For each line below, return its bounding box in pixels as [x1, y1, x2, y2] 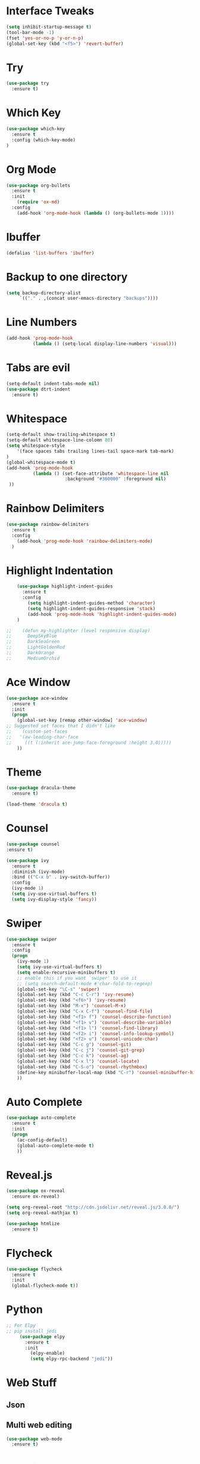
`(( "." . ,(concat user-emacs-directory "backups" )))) [19, 296, 159, 302]
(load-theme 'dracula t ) [6, 801, 68, 807]
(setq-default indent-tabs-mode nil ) [6, 380, 100, 386]
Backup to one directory [6, 270, 128, 284]
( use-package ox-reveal [6, 1188, 65, 1194]
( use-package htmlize [6, 1220, 60, 1226]
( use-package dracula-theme [6, 785, 76, 791]
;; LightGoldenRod [6, 644, 65, 650]
